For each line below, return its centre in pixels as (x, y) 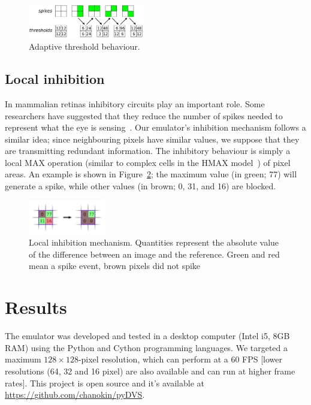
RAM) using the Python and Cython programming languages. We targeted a (147, 347)
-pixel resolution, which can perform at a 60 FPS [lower (180, 359)
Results (36, 307)
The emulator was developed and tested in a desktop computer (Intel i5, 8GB (147, 336)
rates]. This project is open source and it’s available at (105, 383)
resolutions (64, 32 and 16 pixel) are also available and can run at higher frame (150, 371)
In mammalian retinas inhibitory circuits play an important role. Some (135, 103)
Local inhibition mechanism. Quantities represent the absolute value (154, 242)
